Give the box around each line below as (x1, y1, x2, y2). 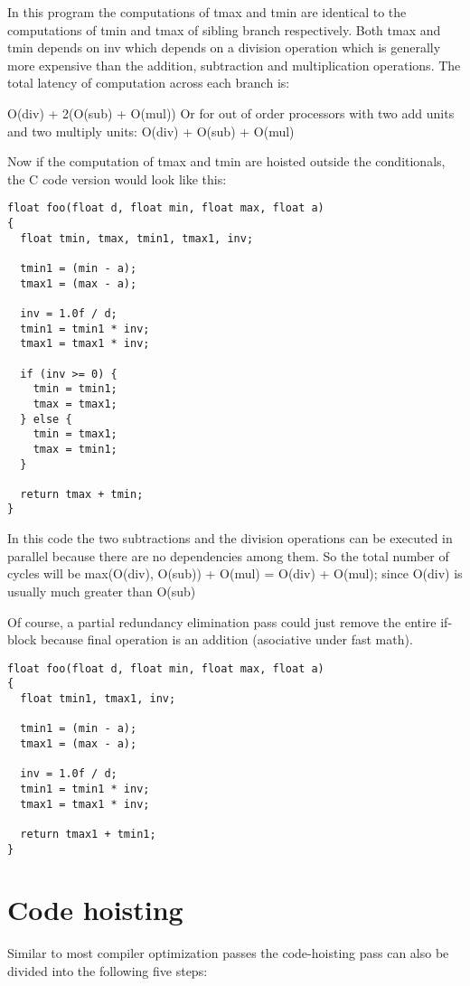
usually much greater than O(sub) (7, 581, 196, 600)
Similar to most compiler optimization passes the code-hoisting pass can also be (7, 944, 449, 963)
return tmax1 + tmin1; (20, 827, 156, 840)
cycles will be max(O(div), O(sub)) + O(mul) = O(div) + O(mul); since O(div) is (7, 564, 463, 583)
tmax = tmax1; (33, 397, 117, 410)
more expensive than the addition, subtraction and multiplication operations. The (7, 55, 461, 74)
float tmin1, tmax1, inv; (20, 692, 176, 705)
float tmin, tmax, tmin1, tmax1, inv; (20, 231, 254, 245)
